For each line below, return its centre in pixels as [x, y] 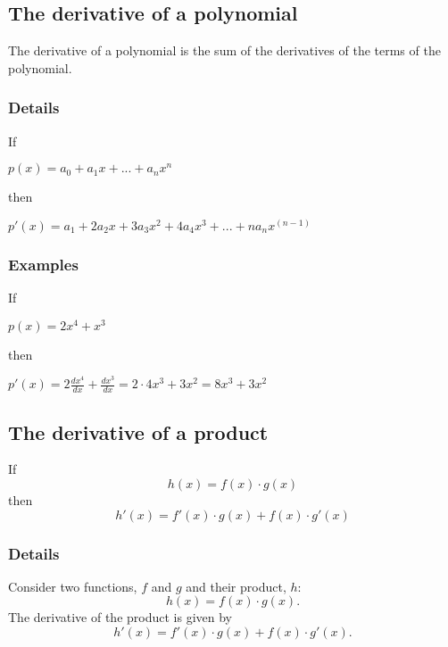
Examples [43, 264]
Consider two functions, [73, 586]
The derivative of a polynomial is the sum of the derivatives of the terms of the [224, 50]
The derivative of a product [138, 431]
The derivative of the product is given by [120, 617]
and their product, [236, 586]
